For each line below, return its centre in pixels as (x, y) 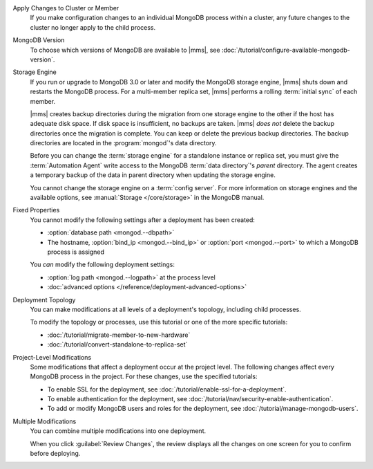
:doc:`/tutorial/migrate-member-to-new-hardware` (119, 335)
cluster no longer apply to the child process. (93, 27)
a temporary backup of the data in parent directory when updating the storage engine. (153, 175)
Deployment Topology (44, 300)
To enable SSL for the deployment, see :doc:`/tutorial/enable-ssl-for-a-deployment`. (167, 389)
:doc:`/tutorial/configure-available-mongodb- (286, 50)
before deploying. (55, 454)
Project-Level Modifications (52, 357)
